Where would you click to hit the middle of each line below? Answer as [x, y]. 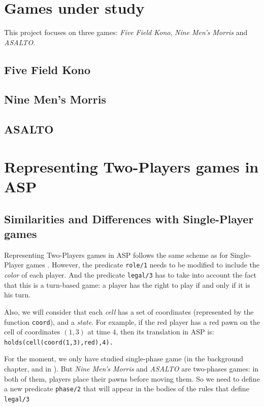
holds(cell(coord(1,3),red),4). [59, 342]
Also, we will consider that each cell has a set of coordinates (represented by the [129, 311]
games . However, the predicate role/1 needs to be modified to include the [143, 265]
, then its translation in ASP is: [165, 332]
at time [99, 332]
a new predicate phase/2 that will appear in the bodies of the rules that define [127, 388]
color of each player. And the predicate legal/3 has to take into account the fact [130, 275]
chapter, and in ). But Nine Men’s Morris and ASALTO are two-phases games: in [131, 368]
